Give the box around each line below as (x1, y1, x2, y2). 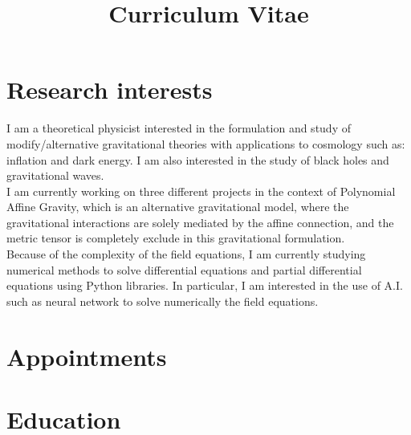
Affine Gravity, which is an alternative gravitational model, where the (6, 198, 349, 215)
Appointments (6, 339, 167, 372)
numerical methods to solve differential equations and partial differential (6, 261, 362, 278)
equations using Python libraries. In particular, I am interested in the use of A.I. (6, 277, 403, 294)
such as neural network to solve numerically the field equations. (6, 292, 319, 309)
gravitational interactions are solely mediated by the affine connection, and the (6, 213, 394, 230)
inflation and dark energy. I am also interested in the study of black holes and (6, 151, 389, 168)
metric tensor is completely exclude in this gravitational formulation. (6, 230, 345, 246)
